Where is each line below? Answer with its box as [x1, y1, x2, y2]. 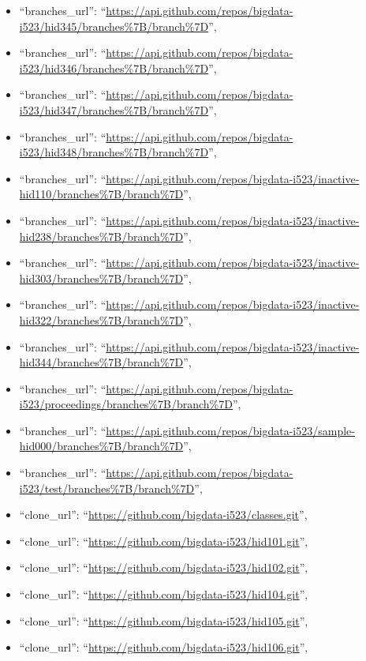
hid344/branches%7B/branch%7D [19, 354, 184, 370]
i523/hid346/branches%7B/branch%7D [19, 59, 209, 76]
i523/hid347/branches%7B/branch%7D [19, 101, 209, 118]
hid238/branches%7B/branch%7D [19, 227, 184, 244]
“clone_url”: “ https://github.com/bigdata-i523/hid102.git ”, [19, 559, 308, 576]
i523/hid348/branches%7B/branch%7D [19, 144, 209, 160]
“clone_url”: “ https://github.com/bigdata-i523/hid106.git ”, [19, 639, 308, 655]
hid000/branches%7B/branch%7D [19, 438, 184, 454]
